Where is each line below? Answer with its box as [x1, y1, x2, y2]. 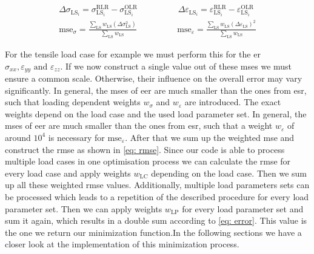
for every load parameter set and [182, 202, 304, 215]
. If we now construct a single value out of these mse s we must [60, 59, 292, 72]
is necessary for [48, 131, 105, 143]
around [5, 131, 31, 143]
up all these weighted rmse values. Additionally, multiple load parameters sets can [5, 178, 310, 191]
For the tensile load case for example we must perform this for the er [5, 47, 261, 60]
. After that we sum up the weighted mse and [125, 131, 295, 143]
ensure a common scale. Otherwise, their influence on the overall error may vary [5, 72, 302, 85]
